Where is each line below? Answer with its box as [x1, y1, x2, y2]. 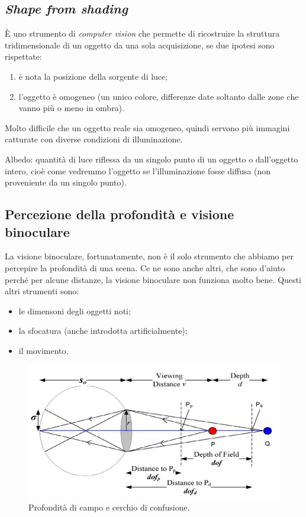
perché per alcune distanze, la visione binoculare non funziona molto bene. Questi [5, 273, 301, 285]
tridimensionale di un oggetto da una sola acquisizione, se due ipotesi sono [5, 38, 275, 51]
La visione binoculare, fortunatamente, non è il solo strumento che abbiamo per [5, 250, 294, 262]
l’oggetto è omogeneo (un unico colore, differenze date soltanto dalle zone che [18, 90, 299, 102]
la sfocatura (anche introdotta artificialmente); [18, 324, 188, 337]
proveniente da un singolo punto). [5, 176, 127, 188]
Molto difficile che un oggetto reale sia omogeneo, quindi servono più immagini [5, 121, 290, 134]
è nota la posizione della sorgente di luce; [18, 70, 168, 82]
